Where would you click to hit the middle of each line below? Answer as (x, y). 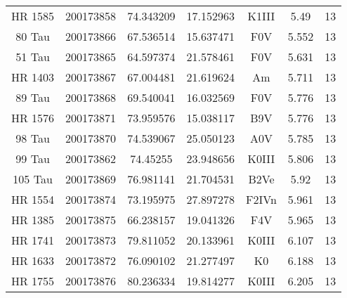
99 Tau (33, 158)
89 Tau (33, 97)
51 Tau (33, 57)
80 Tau (33, 36)
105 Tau (33, 179)
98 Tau (33, 138)
